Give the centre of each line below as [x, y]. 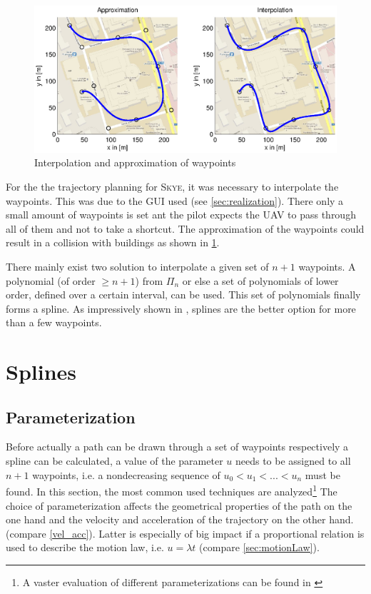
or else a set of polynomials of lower [260, 280]
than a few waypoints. [54, 322]
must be [322, 474]
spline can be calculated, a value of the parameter [115, 461]
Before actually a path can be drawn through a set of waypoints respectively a [177, 447]
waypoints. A [327, 266]
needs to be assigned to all [293, 461]
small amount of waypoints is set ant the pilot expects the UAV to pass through [181, 215]
